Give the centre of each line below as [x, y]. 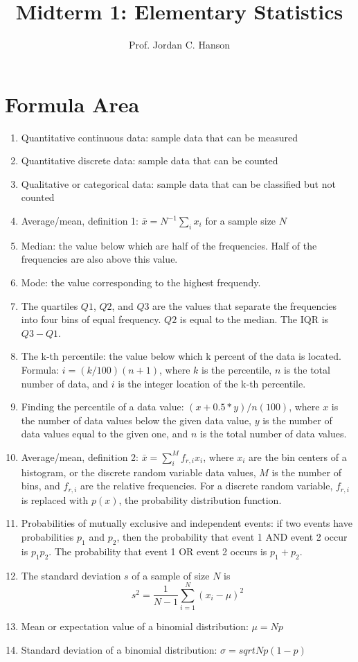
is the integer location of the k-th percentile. [212, 383]
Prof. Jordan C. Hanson [179, 45]
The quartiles [50, 305]
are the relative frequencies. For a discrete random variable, [207, 486]
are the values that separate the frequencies [245, 305]
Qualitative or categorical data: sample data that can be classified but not [178, 183]
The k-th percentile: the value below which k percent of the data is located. [181, 356]
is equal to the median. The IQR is [254, 319]
